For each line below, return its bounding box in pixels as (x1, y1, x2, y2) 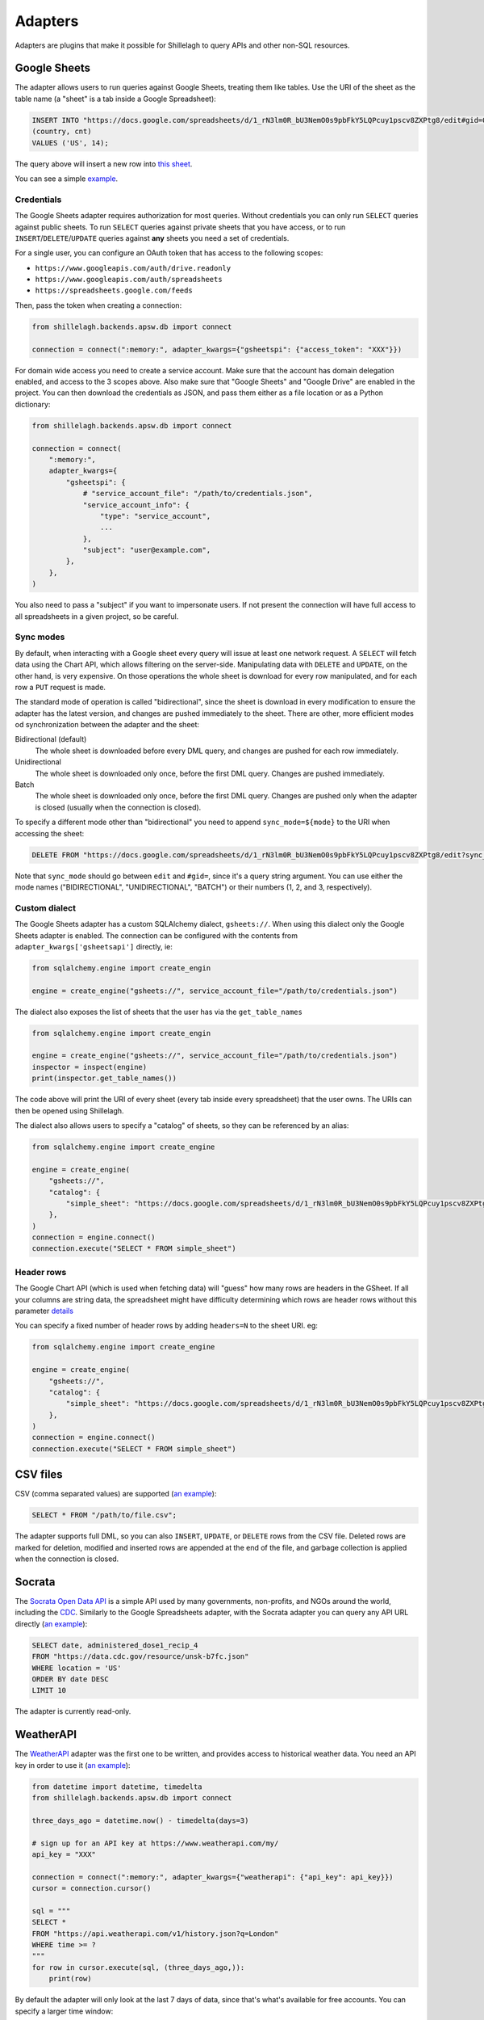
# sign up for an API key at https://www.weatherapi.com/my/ (31, 1838, 279, 1848)
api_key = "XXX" (31, 1850, 97, 1858)
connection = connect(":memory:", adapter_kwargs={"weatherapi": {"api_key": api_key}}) (31, 1872, 394, 1882)
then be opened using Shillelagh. (15, 1105, 124, 1115)
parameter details (15, 1306, 74, 1315)
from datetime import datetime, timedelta (31, 1782, 202, 1791)
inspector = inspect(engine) (31, 1063, 148, 1071)
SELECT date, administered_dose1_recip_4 (31, 1640, 198, 1650)
